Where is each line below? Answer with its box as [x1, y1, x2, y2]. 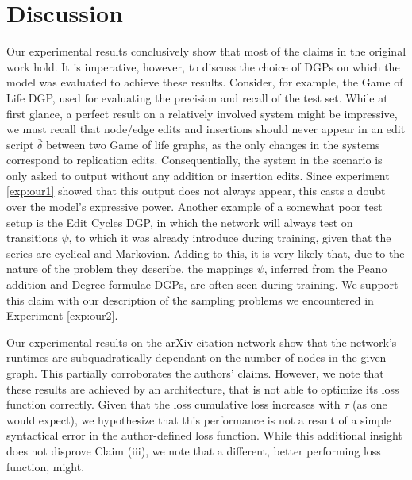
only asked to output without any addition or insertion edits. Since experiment [6, 167, 390, 183]
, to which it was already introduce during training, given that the [68, 229, 391, 246]
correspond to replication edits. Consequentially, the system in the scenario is [6, 152, 383, 168]
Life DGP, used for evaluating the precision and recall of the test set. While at [6, 89, 388, 106]
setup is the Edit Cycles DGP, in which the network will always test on [6, 213, 353, 230]
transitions [6, 229, 58, 246]
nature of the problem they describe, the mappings [6, 260, 254, 277]
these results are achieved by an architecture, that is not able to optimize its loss [6, 380, 399, 397]
